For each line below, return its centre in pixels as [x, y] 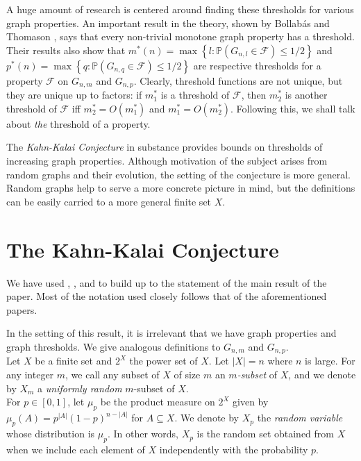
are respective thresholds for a [257, 65]
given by [251, 402]
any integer [30, 374]
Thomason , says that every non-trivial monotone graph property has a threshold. [180, 36]
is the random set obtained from [265, 434]
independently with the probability [234, 449]
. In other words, [143, 434]
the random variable [300, 418]
